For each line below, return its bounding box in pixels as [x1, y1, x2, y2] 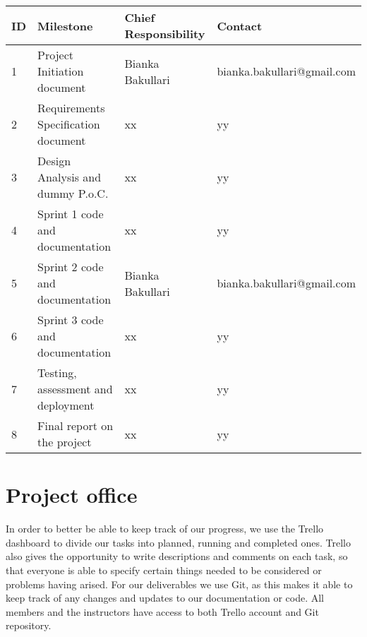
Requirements [37, 100, 105, 116]
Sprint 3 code [37, 311, 104, 328]
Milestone [37, 17, 93, 34]
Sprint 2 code [37, 258, 104, 275]
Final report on [37, 417, 114, 434]
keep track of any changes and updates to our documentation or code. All [6, 590, 324, 605]
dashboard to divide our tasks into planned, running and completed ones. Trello [6, 535, 351, 549]
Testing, [37, 364, 77, 381]
